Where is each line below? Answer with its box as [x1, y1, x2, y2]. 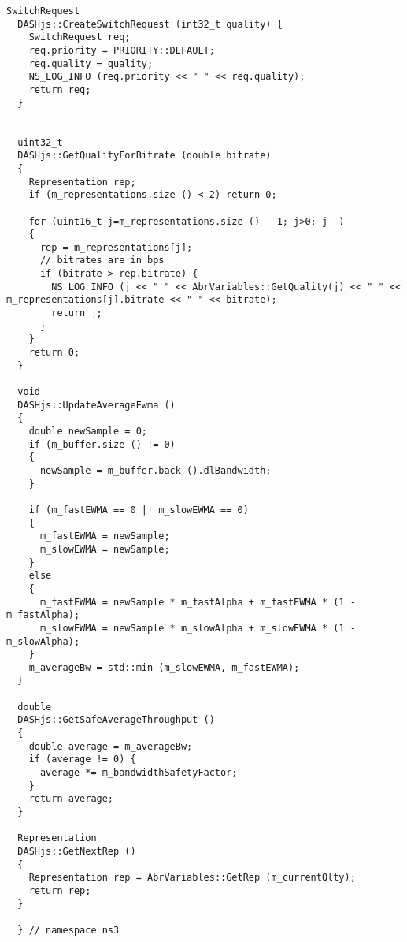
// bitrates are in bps [39, 255, 165, 266]
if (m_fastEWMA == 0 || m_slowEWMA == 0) [28, 504, 249, 516]
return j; [51, 307, 102, 319]
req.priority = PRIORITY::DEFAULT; [28, 44, 215, 56]
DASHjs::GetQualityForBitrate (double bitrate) [17, 150, 272, 162]
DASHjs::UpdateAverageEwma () [17, 399, 176, 411]
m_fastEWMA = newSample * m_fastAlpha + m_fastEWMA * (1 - [39, 596, 356, 608]
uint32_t [17, 136, 63, 148]
